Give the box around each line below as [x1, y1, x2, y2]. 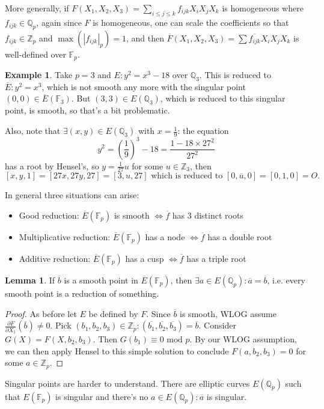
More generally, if [5, 2, 69, 14]
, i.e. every [267, 273, 305, 286]
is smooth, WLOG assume [180, 307, 277, 320]
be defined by [88, 307, 138, 320]
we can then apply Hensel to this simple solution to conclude [5, 344, 229, 357]
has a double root [207, 230, 272, 243]
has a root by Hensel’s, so [5, 159, 99, 172]
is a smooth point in [64, 273, 138, 286]
